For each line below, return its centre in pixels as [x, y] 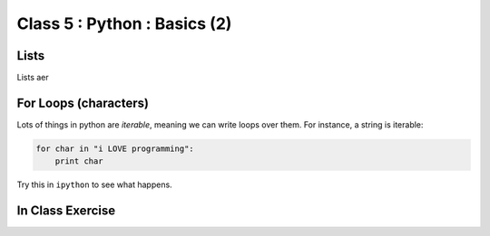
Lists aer [33, 78]
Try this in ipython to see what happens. [94, 184]
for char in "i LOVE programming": [115, 148]
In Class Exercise [66, 211]
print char [79, 161]
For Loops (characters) [83, 103]
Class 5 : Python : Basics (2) [124, 24]
